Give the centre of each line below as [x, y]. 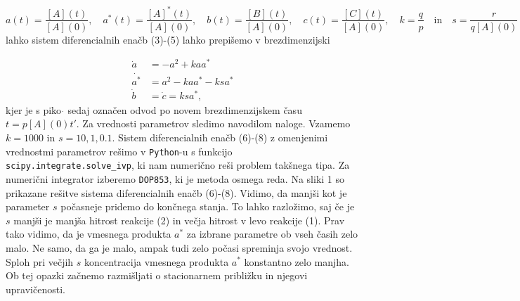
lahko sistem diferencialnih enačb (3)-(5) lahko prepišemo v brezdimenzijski [168, 39]
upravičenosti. [35, 289]
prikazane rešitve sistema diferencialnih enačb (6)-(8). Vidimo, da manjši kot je [176, 192]
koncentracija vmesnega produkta [157, 261]
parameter [28, 206]
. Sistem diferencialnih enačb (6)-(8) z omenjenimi [220, 137]
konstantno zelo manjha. [297, 261]
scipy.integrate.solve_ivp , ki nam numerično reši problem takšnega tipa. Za [178, 165]
